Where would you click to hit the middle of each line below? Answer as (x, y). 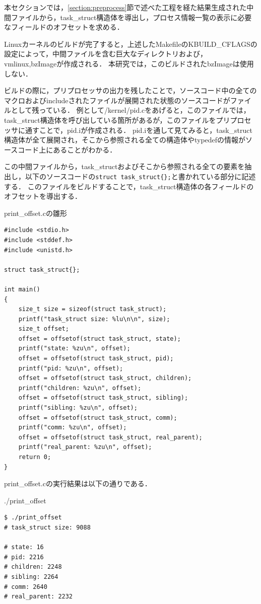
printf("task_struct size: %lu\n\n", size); (94, 319)
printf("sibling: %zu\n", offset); (78, 408)
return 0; (35, 457)
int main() (22, 289)
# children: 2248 (33, 567)
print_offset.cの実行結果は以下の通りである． (78, 483)
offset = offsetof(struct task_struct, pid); (96, 359)
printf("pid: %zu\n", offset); (71, 368)
